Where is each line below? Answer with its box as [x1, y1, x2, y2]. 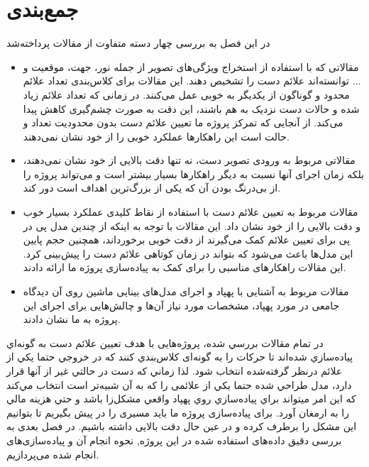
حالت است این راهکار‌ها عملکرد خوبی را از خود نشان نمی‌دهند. [23, 128, 290, 143]
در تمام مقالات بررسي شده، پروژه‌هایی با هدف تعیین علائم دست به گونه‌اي [6, 335, 324, 350]
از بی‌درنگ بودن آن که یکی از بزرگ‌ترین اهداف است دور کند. [23, 180, 281, 195]
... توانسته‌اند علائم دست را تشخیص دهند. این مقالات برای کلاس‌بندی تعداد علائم [23, 73, 361, 88]
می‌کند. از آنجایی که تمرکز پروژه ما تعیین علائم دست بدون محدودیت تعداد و [23, 115, 343, 130]
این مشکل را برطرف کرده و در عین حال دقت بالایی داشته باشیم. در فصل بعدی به [6, 419, 357, 434]
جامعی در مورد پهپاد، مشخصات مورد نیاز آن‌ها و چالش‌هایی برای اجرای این [23, 297, 340, 312]
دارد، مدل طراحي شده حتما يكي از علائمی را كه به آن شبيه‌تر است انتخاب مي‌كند [6, 377, 352, 392]
